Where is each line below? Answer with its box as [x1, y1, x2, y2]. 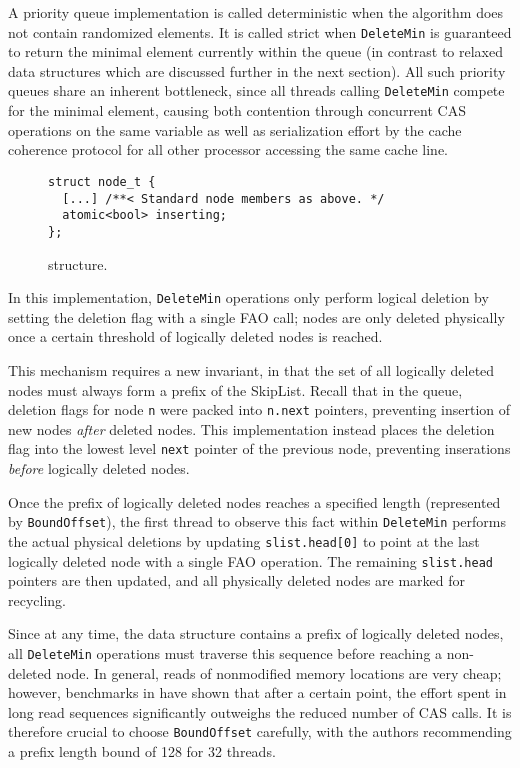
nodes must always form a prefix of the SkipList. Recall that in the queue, [8, 379, 463, 400]
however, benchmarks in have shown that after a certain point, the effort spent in [8, 682, 507, 703]
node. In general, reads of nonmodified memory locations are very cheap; [56, 662, 502, 683]
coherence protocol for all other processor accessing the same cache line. [8, 139, 448, 160]
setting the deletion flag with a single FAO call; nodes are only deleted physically [8, 306, 505, 327]
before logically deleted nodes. [8, 458, 190, 479]
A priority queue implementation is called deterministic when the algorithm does [8, 2, 504, 22]
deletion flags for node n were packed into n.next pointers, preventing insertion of [8, 399, 511, 420]
